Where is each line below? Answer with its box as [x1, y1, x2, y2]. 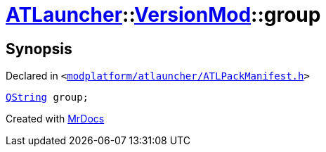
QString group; [6, 91, 89, 103]
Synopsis [6, 39, 72, 58]
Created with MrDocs [6, 113, 105, 125]
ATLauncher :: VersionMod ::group [6, 3, 321, 27]
